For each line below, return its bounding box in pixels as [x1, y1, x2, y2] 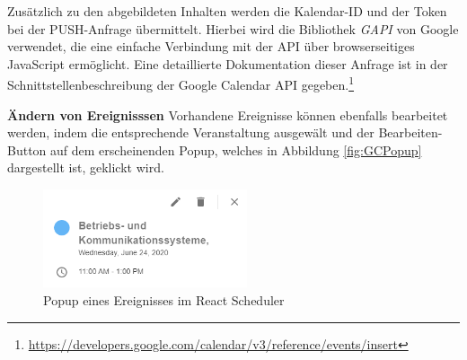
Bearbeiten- [378, 123, 443, 142]
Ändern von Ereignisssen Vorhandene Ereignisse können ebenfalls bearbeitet [7, 105, 448, 124]
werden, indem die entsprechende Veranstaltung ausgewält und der [7, 123, 374, 142]
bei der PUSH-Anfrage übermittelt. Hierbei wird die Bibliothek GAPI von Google [7, 19, 459, 38]
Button [7, 140, 47, 159]
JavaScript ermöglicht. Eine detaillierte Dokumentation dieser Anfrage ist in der [7, 54, 448, 73]
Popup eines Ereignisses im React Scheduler [43, 290, 285, 309]
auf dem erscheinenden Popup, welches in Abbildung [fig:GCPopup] [50, 140, 422, 159]
